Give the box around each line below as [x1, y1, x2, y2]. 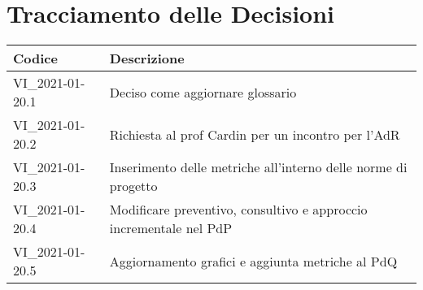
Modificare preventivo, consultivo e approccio [109, 200, 368, 219]
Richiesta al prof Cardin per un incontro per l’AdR [109, 124, 400, 144]
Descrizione [109, 49, 185, 68]
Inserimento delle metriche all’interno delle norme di [109, 158, 408, 177]
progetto [109, 176, 158, 196]
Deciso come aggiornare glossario [109, 82, 297, 102]
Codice [13, 49, 58, 68]
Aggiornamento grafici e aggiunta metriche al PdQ [109, 251, 398, 271]
